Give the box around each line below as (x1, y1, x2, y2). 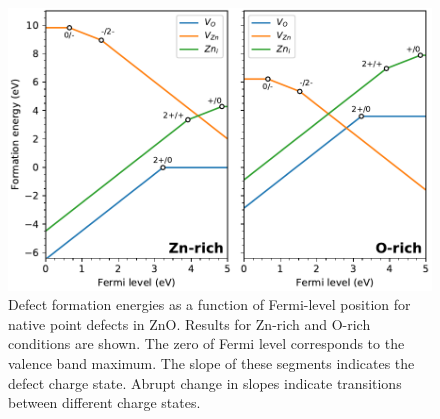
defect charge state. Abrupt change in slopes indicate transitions (8, 372, 402, 393)
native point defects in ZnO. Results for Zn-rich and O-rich (8, 313, 371, 334)
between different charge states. (8, 392, 201, 413)
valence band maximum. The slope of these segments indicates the (8, 353, 415, 374)
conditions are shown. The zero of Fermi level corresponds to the (8, 333, 405, 354)
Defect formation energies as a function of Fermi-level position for (8, 294, 411, 315)
